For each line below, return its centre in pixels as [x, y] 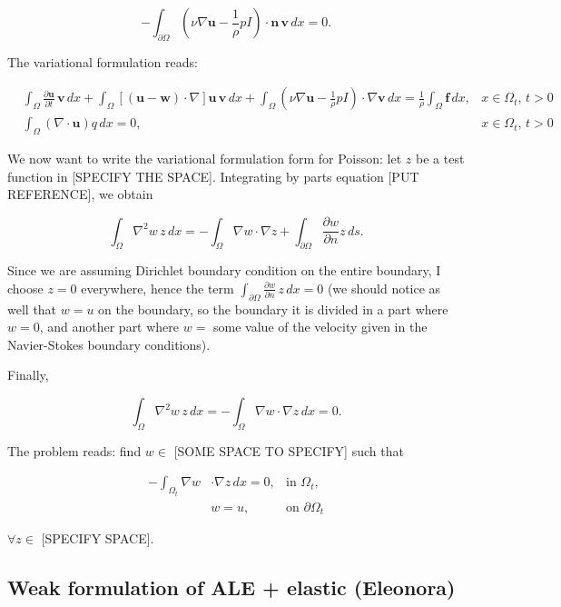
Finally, [28, 375]
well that [32, 308]
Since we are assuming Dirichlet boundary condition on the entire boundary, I [224, 270]
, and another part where [109, 327]
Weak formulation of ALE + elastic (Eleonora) [231, 587]
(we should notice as [384, 288]
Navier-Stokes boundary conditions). [109, 344]
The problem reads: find [74, 450]
